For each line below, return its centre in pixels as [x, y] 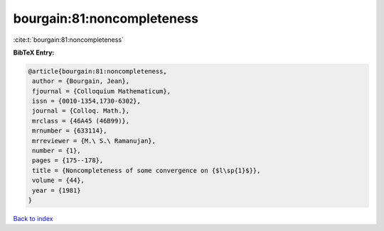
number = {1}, [57, 151]
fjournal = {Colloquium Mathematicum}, [101, 91]
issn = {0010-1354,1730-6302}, [87, 101]
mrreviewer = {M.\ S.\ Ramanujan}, [94, 141]
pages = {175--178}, [68, 160]
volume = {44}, [59, 180]
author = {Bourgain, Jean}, [81, 81]
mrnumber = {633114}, [70, 131]
